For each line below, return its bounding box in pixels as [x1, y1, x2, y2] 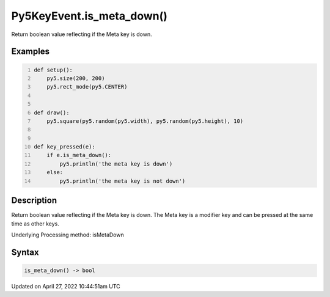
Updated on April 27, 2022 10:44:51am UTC [11, 282, 120, 290]
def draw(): [34, 109, 70, 116]
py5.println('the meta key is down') [59, 160, 173, 167]
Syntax [11, 247, 39, 257]
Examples [11, 46, 50, 57]
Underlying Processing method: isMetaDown [11, 231, 125, 238]
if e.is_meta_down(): [46, 152, 112, 159]
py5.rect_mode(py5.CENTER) [46, 83, 128, 90]
